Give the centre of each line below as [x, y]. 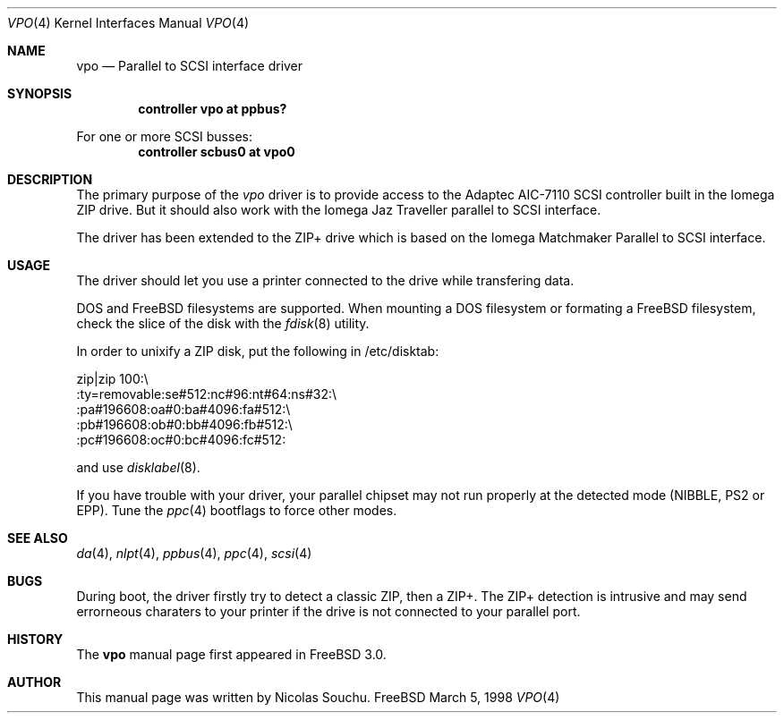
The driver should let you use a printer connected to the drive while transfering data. [325, 280]
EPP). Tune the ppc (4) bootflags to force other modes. [237, 510]
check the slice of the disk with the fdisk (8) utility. [223, 323]
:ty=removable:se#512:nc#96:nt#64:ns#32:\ [207, 394]
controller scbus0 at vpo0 [217, 152]
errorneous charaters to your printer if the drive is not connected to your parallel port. [328, 611]
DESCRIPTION [50, 179]
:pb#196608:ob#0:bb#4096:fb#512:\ [184, 424]
